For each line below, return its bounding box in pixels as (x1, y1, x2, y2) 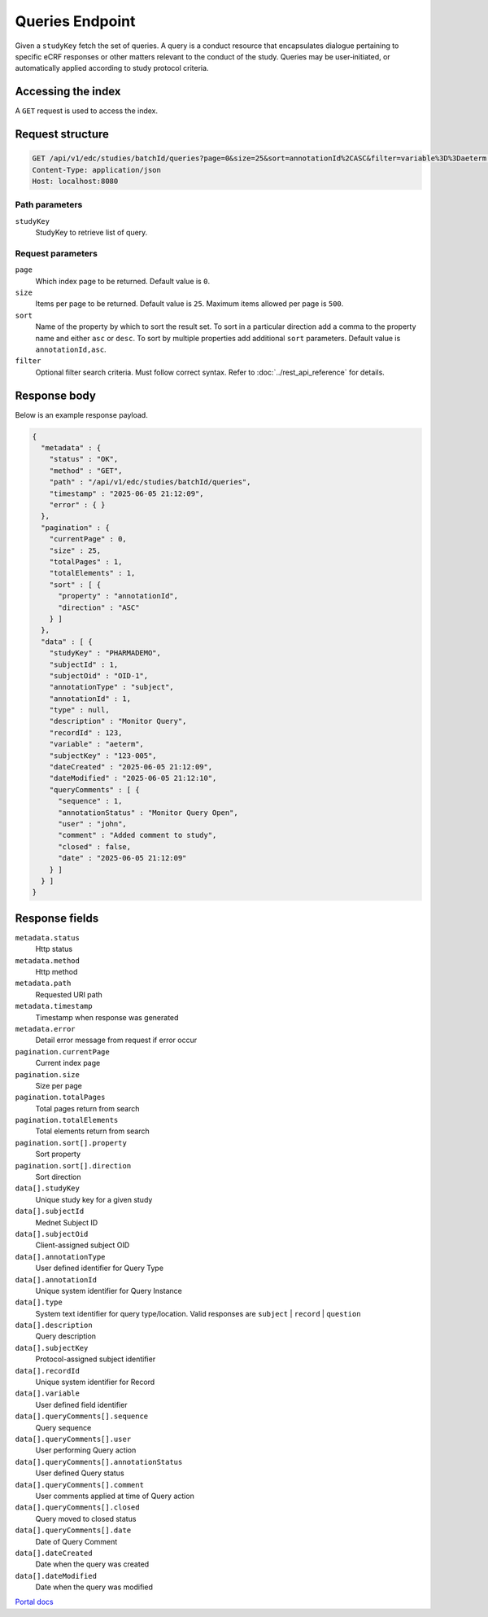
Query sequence (35, 1422, 92, 1432)
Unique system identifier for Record (35, 1377, 155, 1387)
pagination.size (15, 1070, 81, 1079)
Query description (35, 1331, 97, 1341)
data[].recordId (15, 1366, 81, 1375)
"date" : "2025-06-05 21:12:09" (58, 853, 187, 863)
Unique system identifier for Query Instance (35, 1286, 182, 1295)
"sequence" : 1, (58, 796, 123, 806)
